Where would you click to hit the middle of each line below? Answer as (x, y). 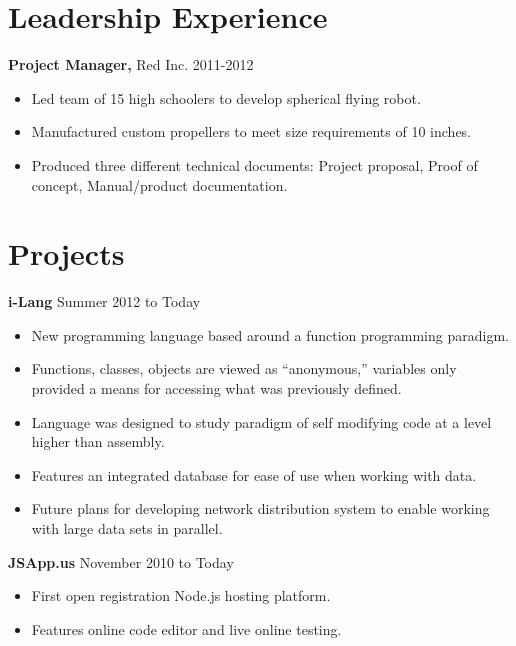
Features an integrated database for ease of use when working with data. (254, 474)
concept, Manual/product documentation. (159, 184)
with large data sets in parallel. (127, 527)
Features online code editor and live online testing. (186, 628)
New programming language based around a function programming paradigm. (270, 334)
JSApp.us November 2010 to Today (121, 561)
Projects (66, 253)
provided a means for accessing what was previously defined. (216, 388)
